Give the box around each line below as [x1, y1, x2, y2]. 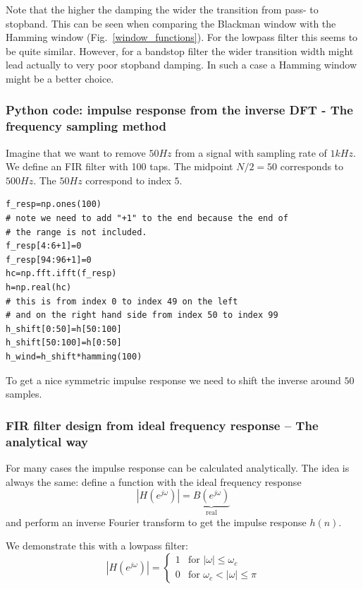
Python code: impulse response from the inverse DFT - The [6, 101, 353, 119]
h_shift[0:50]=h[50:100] [6, 323, 122, 334]
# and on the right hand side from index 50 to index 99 [6, 310, 278, 321]
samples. [6, 386, 42, 401]
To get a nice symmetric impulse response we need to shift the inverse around [6, 372, 341, 387]
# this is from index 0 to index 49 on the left [6, 296, 238, 307]
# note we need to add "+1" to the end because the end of [6, 213, 288, 224]
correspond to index [85, 172, 171, 187]
